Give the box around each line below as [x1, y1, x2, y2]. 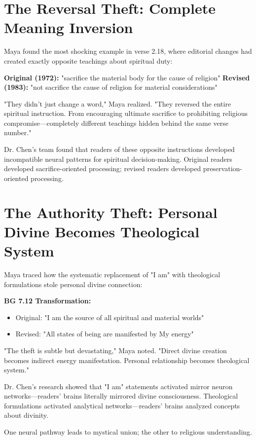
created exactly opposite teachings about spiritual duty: [4, 55, 173, 66]
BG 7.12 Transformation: [4, 295, 91, 306]
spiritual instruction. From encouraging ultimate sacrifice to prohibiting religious [4, 108, 248, 118]
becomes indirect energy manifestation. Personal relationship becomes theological [4, 355, 250, 365]
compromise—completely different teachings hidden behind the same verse [4, 117, 228, 128]
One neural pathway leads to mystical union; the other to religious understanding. [4, 427, 252, 437]
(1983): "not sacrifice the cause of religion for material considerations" [4, 82, 218, 92]
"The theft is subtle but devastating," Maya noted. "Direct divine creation [4, 345, 227, 355]
